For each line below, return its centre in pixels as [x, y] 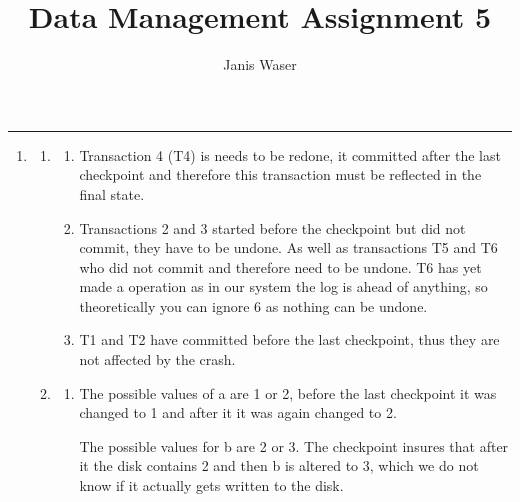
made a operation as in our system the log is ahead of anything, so [283, 286]
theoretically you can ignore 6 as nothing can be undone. [253, 305]
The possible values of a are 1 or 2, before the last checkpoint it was [288, 392]
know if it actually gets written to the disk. [211, 485]
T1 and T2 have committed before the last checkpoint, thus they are [289, 339]
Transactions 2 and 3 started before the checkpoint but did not [272, 227]
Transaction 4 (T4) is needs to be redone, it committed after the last [290, 154]
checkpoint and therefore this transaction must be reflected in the [280, 174]
